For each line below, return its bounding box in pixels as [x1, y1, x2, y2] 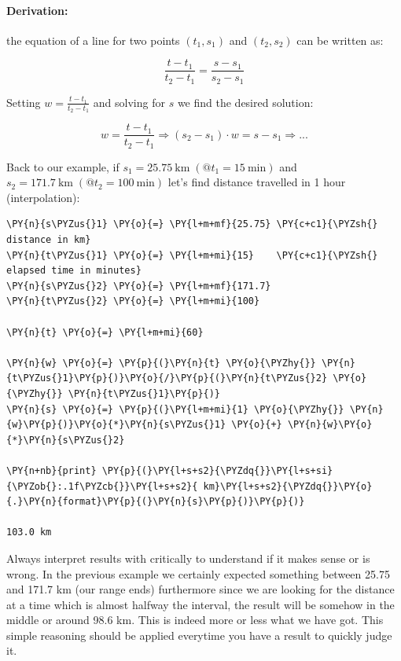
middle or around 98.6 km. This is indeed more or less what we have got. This [6, 611, 384, 628]
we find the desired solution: [177, 94, 314, 110]
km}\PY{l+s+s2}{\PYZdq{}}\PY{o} [203, 480, 373, 492]
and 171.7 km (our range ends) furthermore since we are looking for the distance [6, 581, 395, 597]
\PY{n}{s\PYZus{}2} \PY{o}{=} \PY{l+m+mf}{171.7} [6, 280, 271, 292]
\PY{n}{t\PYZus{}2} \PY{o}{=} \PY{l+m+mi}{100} [6, 296, 260, 307]
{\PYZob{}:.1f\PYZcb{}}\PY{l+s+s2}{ [6, 480, 198, 492]
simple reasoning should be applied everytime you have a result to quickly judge [6, 626, 392, 643]
